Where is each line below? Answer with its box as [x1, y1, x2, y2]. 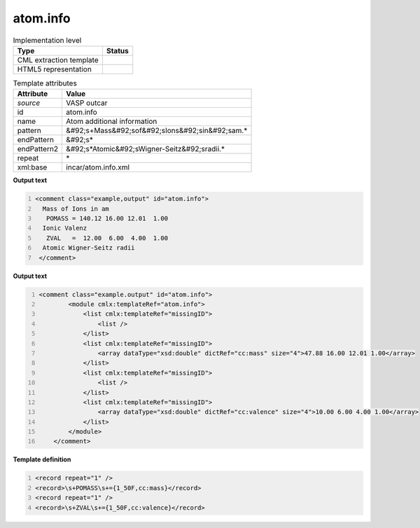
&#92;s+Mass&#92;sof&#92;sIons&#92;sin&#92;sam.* [66, 126, 248, 136]
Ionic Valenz [42, 224, 87, 232]
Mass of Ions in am [42, 204, 110, 213]
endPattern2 [17, 144, 59, 154]
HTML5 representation [17, 64, 92, 74]
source [17, 98, 41, 108]
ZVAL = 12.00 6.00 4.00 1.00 [45, 234, 168, 242]
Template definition [13, 455, 71, 464]
